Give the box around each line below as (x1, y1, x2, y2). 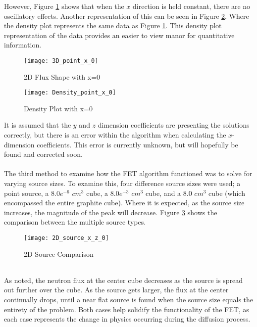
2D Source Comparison (24, 248, 94, 259)
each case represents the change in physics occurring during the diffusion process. (4, 314, 251, 324)
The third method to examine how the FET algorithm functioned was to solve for (4, 168, 253, 179)
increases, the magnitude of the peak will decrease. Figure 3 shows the (4, 207, 217, 217)
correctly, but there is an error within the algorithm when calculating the (4, 130, 226, 140)
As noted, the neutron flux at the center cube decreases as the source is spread (4, 275, 243, 285)
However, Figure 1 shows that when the (4, 1, 124, 11)
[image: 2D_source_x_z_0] (24, 234, 109, 241)
